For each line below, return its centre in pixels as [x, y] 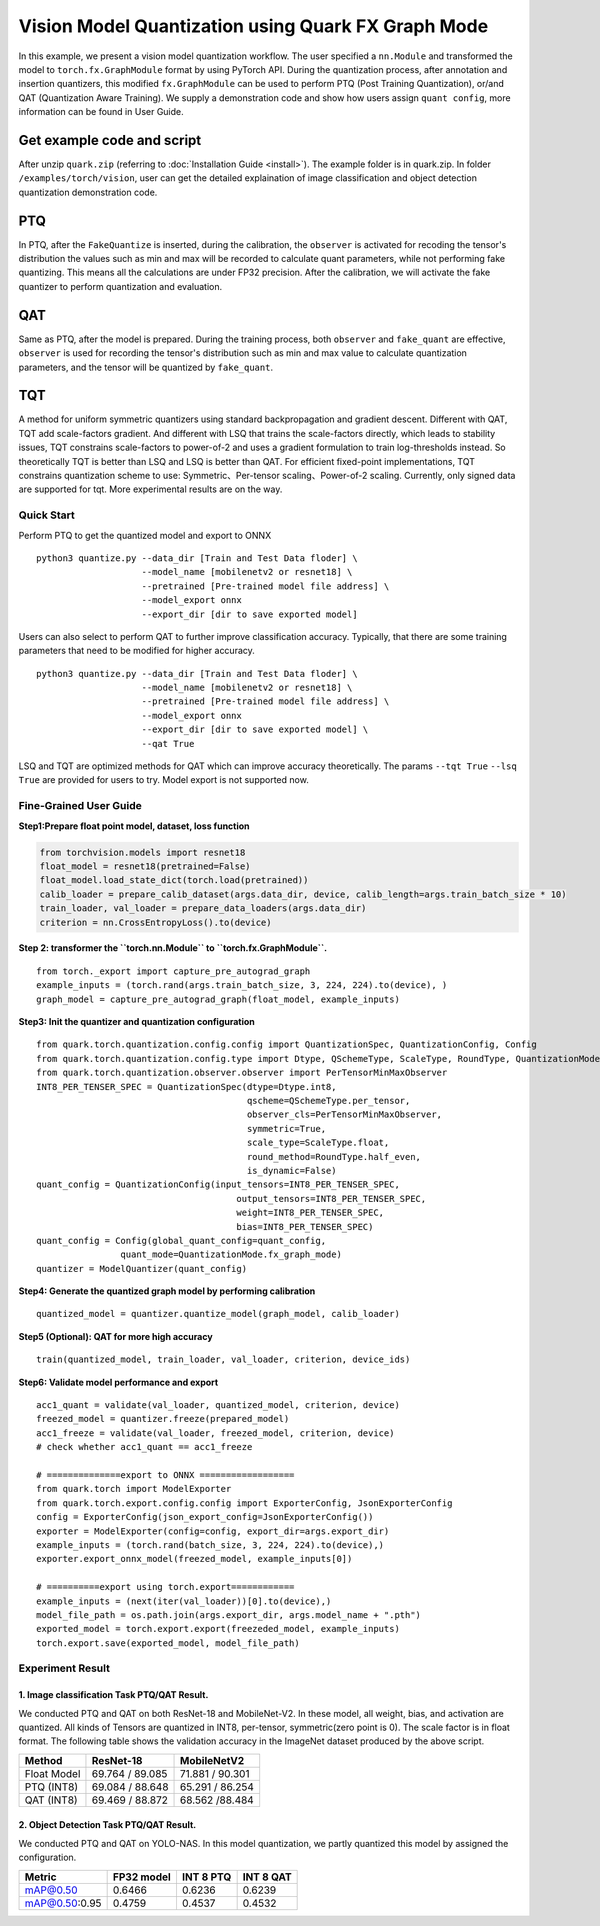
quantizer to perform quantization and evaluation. [120, 286]
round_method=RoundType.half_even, [334, 1156]
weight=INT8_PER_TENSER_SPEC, [310, 1213]
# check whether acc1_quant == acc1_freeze [144, 1447]
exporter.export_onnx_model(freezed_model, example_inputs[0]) [194, 1559]
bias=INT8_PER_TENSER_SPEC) [305, 1226]
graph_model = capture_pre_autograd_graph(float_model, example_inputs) [218, 999]
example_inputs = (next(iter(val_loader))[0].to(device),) [184, 1601]
